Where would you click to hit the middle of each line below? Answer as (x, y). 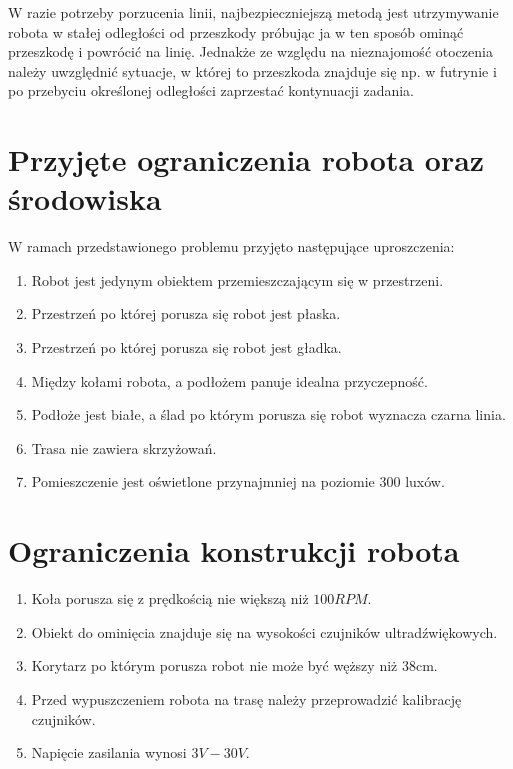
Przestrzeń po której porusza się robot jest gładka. (186, 347)
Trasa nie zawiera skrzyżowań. (124, 447)
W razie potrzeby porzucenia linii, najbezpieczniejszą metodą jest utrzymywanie (253, 12)
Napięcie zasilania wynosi (109, 752)
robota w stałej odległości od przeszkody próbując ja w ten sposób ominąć (236, 31)
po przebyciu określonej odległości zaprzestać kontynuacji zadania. (211, 90)
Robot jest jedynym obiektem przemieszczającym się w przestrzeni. (237, 279)
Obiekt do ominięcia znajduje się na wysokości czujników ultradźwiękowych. (264, 631)
